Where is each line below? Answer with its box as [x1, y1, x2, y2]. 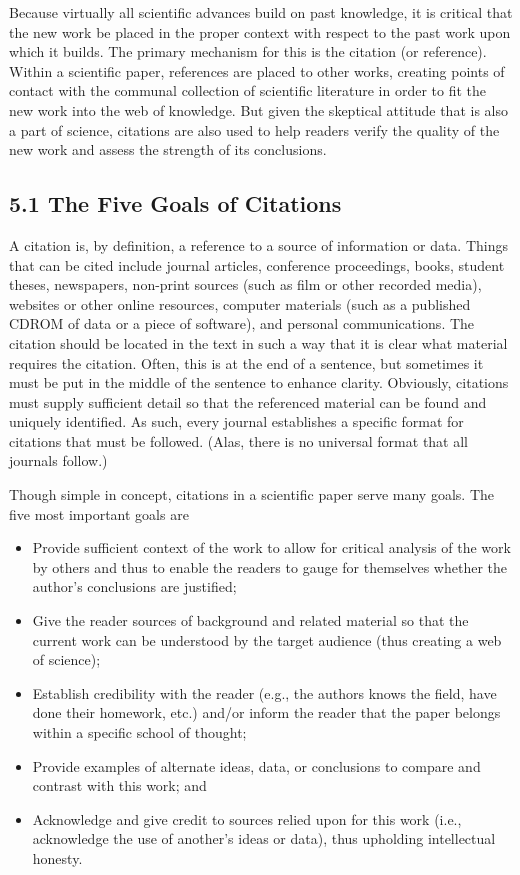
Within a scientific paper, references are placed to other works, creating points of [9, 60, 505, 81]
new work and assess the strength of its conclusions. [9, 139, 327, 160]
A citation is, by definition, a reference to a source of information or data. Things [9, 234, 508, 255]
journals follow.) [9, 450, 108, 471]
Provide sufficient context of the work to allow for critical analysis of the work [32, 537, 511, 558]
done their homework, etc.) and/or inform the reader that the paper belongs [32, 702, 501, 723]
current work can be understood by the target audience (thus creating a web [32, 629, 502, 650]
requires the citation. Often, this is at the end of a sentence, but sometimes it [9, 352, 484, 373]
